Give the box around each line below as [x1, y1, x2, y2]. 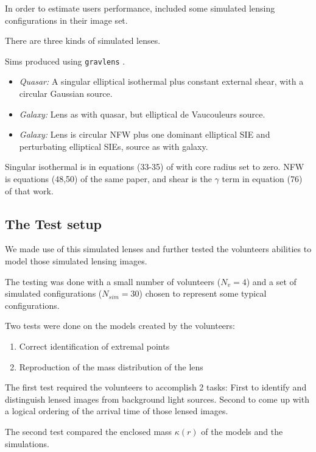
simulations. [5, 437, 49, 450]
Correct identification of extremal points [19, 339, 170, 352]
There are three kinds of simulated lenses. [5, 34, 161, 47]
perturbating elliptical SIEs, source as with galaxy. [19, 139, 208, 152]
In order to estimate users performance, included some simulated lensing [5, 2, 275, 14]
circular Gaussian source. [19, 87, 113, 100]
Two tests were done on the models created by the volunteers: [5, 319, 235, 332]
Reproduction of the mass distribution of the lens [19, 360, 203, 373]
